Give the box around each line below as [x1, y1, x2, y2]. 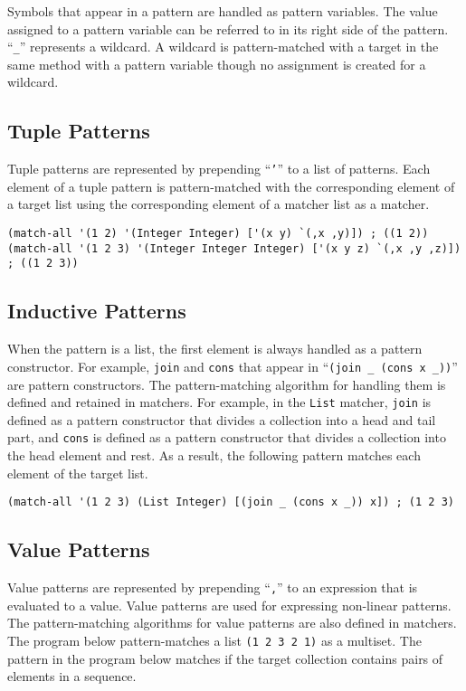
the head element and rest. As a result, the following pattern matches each [7, 446, 421, 464]
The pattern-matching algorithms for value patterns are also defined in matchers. [7, 613, 457, 632]
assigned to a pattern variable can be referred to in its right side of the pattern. [7, 19, 449, 38]
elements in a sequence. [7, 667, 137, 686]
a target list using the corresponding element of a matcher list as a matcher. [7, 194, 430, 213]
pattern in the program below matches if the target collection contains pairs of [7, 648, 443, 667]
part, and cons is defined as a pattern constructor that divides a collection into [7, 428, 446, 447]
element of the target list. [7, 463, 148, 482]
